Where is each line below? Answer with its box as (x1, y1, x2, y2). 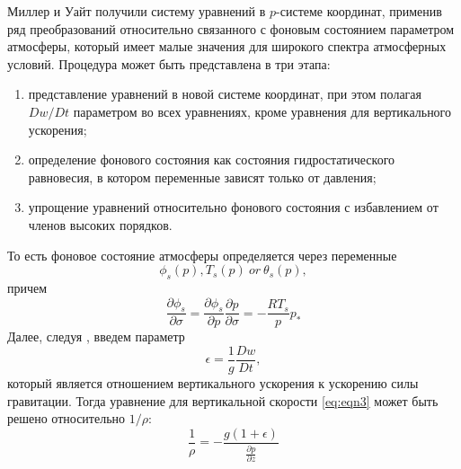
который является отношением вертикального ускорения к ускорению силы (7, 374, 419, 392)
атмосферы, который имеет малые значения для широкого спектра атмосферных (7, 37, 447, 56)
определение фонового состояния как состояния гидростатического (28, 150, 395, 169)
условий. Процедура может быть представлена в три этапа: (7, 54, 331, 73)
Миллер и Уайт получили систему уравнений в (7, 2, 266, 20)
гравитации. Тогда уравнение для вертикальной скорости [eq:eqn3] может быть (7, 391, 439, 410)
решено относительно (7, 409, 126, 428)
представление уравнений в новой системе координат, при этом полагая (28, 84, 422, 103)
